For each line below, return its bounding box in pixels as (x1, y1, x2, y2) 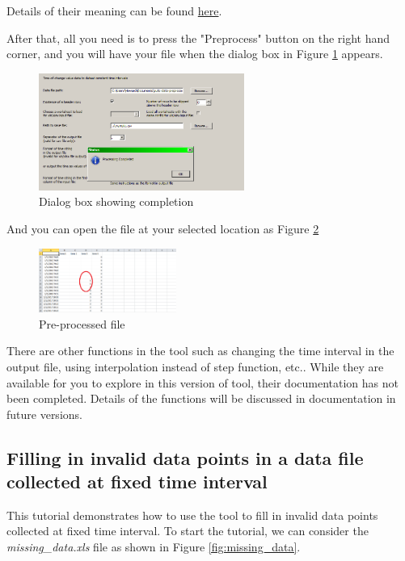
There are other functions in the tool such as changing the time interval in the (6, 342, 394, 359)
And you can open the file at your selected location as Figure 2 (6, 220, 319, 237)
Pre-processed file (39, 315, 125, 332)
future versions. (6, 405, 82, 422)
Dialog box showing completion (39, 193, 194, 210)
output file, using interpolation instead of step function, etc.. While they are (6, 358, 384, 375)
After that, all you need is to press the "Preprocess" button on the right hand (6, 29, 390, 46)
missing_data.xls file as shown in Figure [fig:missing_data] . (6, 538, 301, 555)
